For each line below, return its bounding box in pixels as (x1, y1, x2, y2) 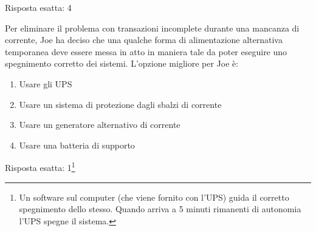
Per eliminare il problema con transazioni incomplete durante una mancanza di (5, 21, 300, 34)
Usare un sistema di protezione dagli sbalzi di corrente (19, 98, 222, 110)
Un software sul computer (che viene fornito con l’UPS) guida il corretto (19, 190, 289, 203)
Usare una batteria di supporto (19, 138, 135, 151)
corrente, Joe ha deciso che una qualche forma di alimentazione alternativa (5, 33, 283, 46)
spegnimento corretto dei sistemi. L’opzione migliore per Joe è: (5, 57, 239, 70)
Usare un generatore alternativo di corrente (19, 118, 180, 131)
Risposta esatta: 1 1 (5, 159, 75, 173)
